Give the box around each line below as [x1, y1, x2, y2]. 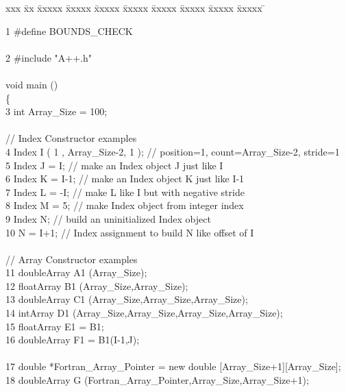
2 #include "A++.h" [5, 50, 92, 64]
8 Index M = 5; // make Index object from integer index [5, 198, 244, 212]
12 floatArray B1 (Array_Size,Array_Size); [5, 278, 188, 293]
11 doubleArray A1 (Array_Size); [5, 265, 147, 280]
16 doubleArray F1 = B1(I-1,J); [5, 332, 140, 347]
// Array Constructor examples [5, 252, 138, 266]
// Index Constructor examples [5, 131, 137, 145]
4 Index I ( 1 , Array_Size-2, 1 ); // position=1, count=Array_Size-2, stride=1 [5, 144, 340, 158]
